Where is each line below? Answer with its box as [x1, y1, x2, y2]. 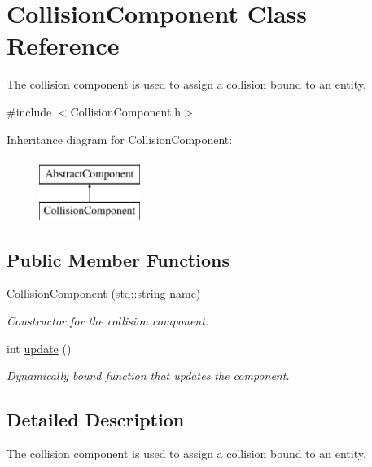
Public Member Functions [7, 247, 230, 272]
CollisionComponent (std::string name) [7, 285, 201, 302]
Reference [7, 28, 120, 62]
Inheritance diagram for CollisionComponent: [7, 130, 233, 147]
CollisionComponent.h [70, 103, 181, 120]
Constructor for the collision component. [7, 312, 209, 330]
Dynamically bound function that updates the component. [7, 367, 290, 384]
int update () [7, 339, 72, 356]
